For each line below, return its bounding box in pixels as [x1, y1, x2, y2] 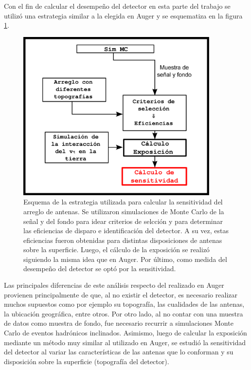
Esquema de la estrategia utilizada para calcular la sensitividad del [23, 197, 223, 207]
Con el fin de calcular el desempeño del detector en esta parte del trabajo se [4, 1, 231, 11]
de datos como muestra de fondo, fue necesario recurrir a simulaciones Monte [4, 318, 233, 328]
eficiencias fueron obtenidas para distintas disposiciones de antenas [23, 235, 222, 245]
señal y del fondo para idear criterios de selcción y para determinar [23, 216, 223, 226]
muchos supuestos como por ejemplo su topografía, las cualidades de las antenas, [4, 299, 245, 309]
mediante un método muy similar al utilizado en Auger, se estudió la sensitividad [4, 337, 246, 347]
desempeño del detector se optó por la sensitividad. [23, 263, 176, 274]
